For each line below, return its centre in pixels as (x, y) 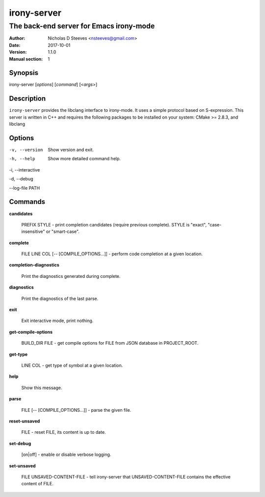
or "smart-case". (63, 232)
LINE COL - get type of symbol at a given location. (72, 365)
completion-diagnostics (34, 265)
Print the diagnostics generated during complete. (71, 276)
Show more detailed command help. (84, 159)
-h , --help (22, 159)
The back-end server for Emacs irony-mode (82, 26)
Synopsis (24, 73)
